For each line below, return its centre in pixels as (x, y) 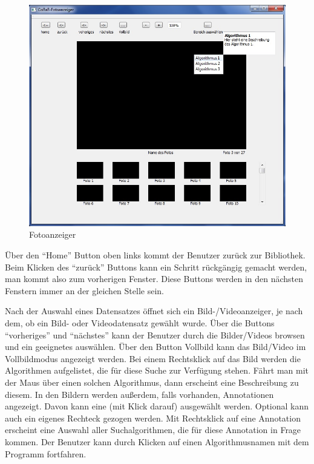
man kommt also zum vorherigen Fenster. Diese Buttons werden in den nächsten (154, 279)
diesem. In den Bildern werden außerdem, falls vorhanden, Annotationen (139, 394)
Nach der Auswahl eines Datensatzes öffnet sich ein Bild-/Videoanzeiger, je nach (154, 311)
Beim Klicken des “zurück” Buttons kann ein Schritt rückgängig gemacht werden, (156, 267)
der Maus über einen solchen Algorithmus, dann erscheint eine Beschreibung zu (152, 382)
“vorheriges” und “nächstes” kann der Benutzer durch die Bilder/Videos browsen (155, 335)
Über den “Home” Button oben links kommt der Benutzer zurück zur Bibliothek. (155, 255)
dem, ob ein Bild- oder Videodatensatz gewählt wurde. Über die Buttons (140, 323)
